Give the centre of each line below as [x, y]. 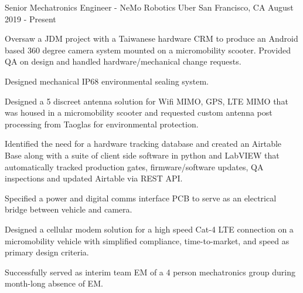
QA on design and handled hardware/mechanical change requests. [123, 61]
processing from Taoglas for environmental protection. [102, 124]
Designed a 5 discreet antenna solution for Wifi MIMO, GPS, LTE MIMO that [147, 101]
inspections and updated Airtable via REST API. [94, 178]
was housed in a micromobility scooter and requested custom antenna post [139, 112]
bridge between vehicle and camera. [69, 209]
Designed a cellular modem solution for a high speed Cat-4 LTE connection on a [149, 229]
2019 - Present [30, 18]
